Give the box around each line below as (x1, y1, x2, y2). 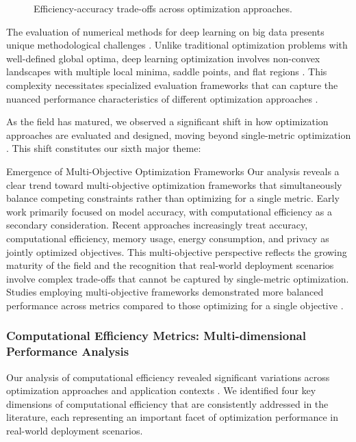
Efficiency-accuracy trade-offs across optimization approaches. (34, 1, 292, 15)
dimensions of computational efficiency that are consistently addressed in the (6, 396, 329, 411)
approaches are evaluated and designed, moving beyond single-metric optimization (6, 127, 351, 142)
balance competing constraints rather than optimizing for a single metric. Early (6, 191, 340, 205)
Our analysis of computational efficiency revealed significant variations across (6, 369, 330, 384)
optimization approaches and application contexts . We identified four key (6, 383, 316, 398)
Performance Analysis (6, 343, 129, 360)
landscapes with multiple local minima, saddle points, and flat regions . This (6, 64, 327, 79)
